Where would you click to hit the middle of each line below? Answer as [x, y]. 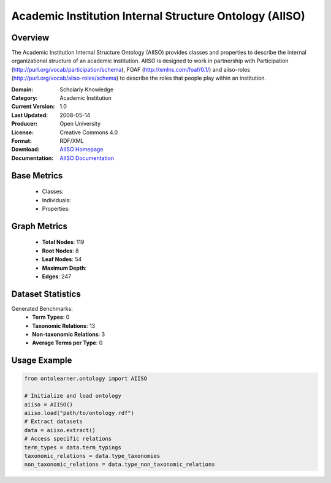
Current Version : [33, 107]
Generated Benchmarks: [42, 308]
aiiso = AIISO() [49, 404]
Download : [25, 150]
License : [22, 132]
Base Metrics [37, 176]
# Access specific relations [68, 439]
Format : [21, 140]
